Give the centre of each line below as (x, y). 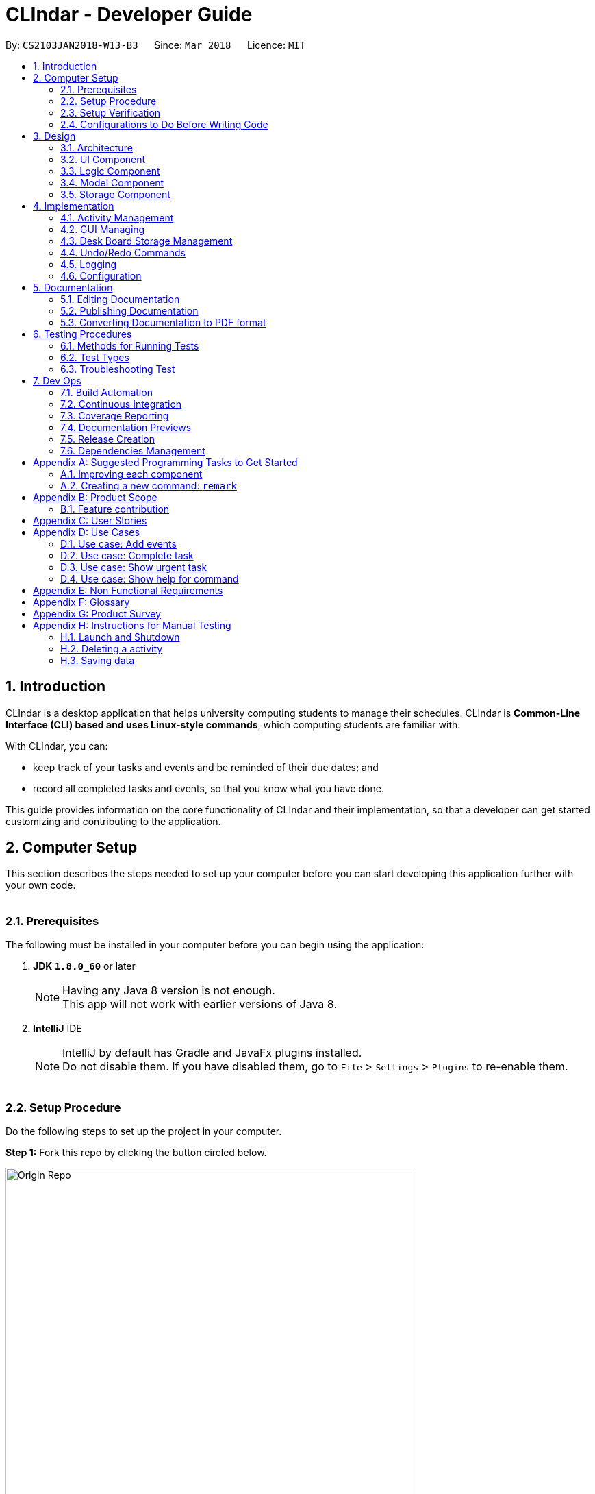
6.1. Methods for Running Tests (130, 345)
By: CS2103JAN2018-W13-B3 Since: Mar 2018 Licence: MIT (156, 45)
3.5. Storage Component (115, 194)
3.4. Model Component (112, 182)
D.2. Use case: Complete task (127, 555)
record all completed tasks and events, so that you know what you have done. (208, 788)
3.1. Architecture (97, 147)
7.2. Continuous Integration (121, 404)
